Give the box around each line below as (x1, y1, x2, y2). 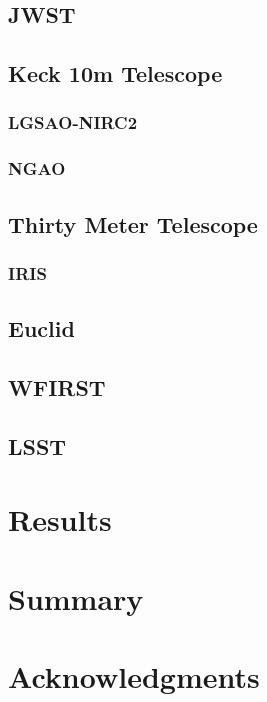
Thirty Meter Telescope (8, 208, 258, 239)
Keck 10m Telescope (8, 58, 223, 89)
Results (8, 499, 112, 540)
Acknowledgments (8, 656, 260, 697)
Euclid (8, 313, 75, 344)
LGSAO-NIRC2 (8, 110, 138, 135)
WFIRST (8, 372, 106, 403)
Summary (8, 577, 144, 618)
